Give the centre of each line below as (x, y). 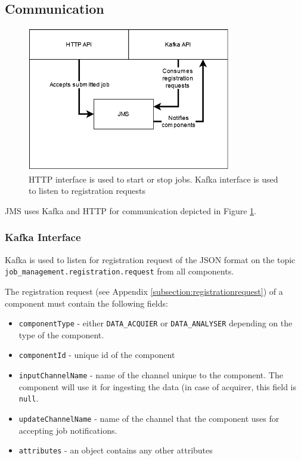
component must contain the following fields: (86, 303)
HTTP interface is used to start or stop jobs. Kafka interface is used (153, 179)
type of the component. (61, 334)
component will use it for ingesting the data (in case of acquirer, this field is (158, 386)
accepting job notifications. (68, 430)
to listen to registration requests (87, 191)
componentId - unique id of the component (97, 355)
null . (29, 398)
